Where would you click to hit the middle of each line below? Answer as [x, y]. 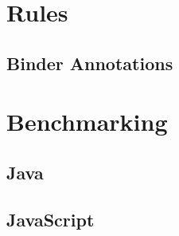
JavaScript [51, 219]
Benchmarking [87, 122]
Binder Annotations [90, 63]
